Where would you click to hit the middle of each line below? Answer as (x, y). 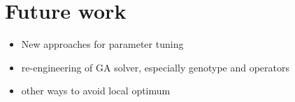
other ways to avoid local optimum (96, 91)
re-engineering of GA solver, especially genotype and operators (155, 67)
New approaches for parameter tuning (102, 44)
